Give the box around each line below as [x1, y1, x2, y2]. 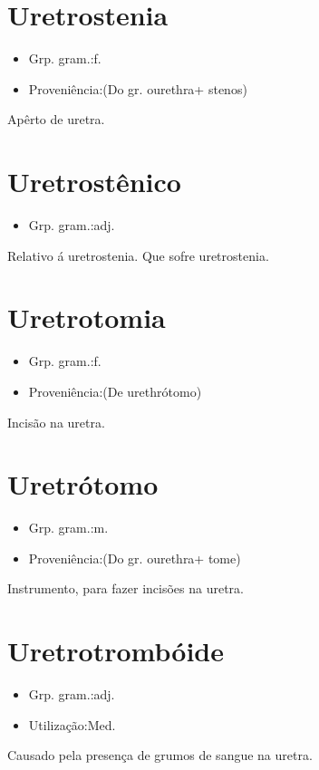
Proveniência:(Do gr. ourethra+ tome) [28, 548, 241, 567]
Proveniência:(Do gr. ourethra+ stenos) [28, 79, 247, 98]
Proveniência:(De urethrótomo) [28, 381, 202, 400]
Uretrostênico [7, 163, 181, 200]
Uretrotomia [7, 299, 166, 336]
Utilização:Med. [28, 715, 116, 734]
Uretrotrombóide [7, 632, 224, 669]
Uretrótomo [7, 466, 159, 503]
